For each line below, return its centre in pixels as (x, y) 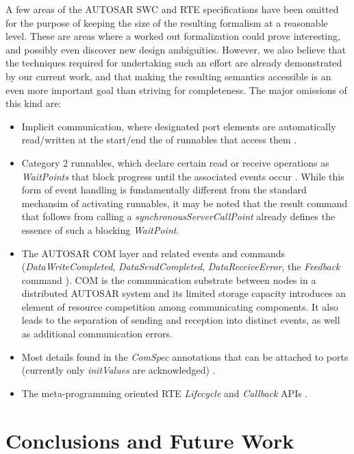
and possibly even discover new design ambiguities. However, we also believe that (176, 49)
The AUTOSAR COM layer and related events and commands (153, 253)
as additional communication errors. (97, 334)
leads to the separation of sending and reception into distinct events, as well (181, 320)
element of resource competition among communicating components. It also (180, 306)
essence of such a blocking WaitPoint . (100, 229)
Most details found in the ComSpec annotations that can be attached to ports (185, 356)
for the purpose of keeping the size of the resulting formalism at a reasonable (167, 22)
